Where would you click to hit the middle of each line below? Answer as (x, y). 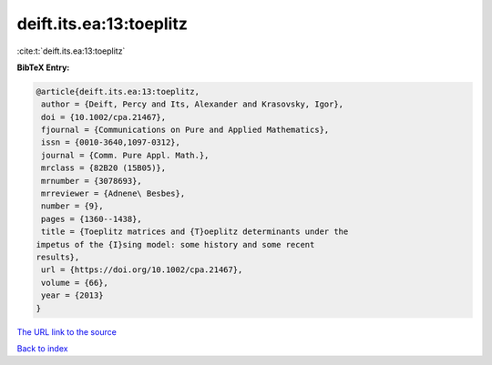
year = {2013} (72, 295)
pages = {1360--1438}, (92, 219)
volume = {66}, (75, 283)
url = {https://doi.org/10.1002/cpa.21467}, (142, 270)
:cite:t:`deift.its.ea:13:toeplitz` (71, 51)
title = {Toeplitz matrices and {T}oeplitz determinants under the (195, 232)
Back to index (42, 348)
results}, (58, 257)
